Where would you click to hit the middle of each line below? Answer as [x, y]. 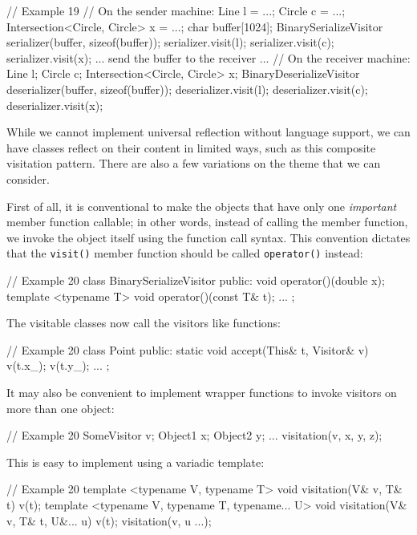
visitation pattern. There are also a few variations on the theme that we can [194, 163]
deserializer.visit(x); [55, 105]
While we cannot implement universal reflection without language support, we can [208, 132]
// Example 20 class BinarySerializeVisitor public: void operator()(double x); [196, 280]
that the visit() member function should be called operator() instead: [185, 253]
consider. [28, 178]
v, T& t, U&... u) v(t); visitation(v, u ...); [109, 520]
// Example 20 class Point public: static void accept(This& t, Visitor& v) [188, 349]
